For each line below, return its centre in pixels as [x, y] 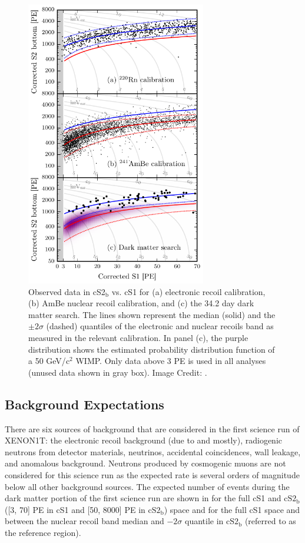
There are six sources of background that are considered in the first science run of [152, 428]
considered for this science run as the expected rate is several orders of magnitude [152, 474]
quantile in [204, 521]
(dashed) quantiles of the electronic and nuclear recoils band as [160, 326]
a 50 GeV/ [47, 361]
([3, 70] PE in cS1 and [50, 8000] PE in [75, 509]
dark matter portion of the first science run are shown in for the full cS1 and [143, 498]
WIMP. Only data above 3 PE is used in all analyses [171, 361]
